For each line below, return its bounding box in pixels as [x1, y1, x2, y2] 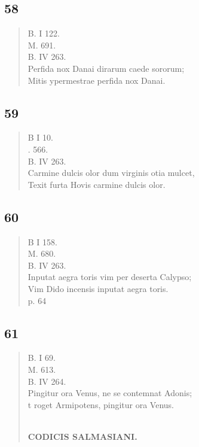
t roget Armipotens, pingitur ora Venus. [27, 398, 174, 410]
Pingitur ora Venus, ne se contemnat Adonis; [27, 387, 192, 399]
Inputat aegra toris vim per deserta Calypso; [27, 270, 192, 283]
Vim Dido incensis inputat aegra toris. [27, 282, 169, 294]
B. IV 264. [27, 375, 66, 387]
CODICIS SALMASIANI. [27, 430, 137, 442]
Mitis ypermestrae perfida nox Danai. [27, 74, 166, 86]
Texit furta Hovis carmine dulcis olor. [27, 178, 166, 190]
